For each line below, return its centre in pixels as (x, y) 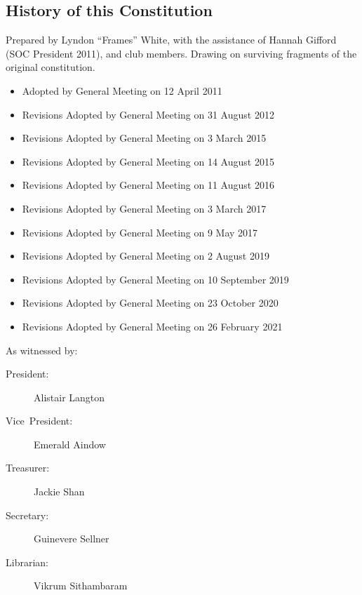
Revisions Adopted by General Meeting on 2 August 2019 (146, 256)
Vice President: (39, 421)
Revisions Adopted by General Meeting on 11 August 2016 (148, 185)
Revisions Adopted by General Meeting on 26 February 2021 (152, 326)
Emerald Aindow (70, 444)
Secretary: (27, 515)
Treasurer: (28, 468)
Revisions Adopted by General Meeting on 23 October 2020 (150, 303)
